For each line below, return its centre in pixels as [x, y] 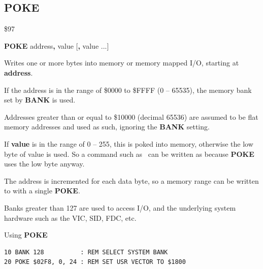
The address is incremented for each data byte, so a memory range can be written [131, 180]
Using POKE [26, 235]
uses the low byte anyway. [44, 164]
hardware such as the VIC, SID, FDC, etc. [70, 217]
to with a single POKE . [42, 191]
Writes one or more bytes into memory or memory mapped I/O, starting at [122, 63]
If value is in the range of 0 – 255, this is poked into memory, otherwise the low [129, 143]
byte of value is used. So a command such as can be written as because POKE [129, 154]
